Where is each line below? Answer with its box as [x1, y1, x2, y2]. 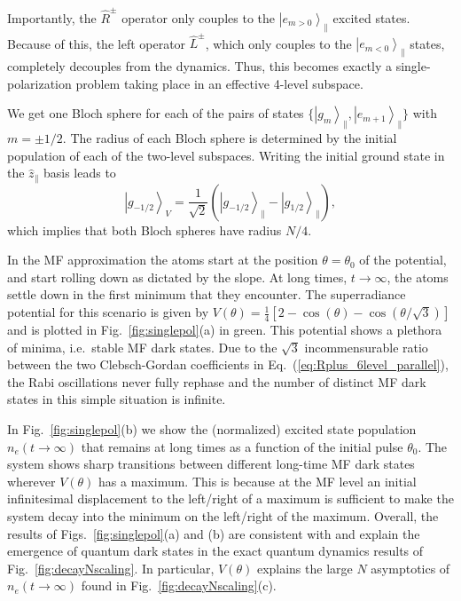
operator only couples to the [121, 8, 275, 27]
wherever [7, 471, 56, 490]
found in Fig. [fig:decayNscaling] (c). [81, 576, 277, 595]
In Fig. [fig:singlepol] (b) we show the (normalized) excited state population [7, 420, 417, 438]
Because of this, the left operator [7, 34, 186, 52]
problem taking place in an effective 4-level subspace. [75, 74, 363, 92]
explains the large [256, 558, 353, 577]
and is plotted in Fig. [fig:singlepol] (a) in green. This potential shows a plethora [7, 320, 442, 339]
